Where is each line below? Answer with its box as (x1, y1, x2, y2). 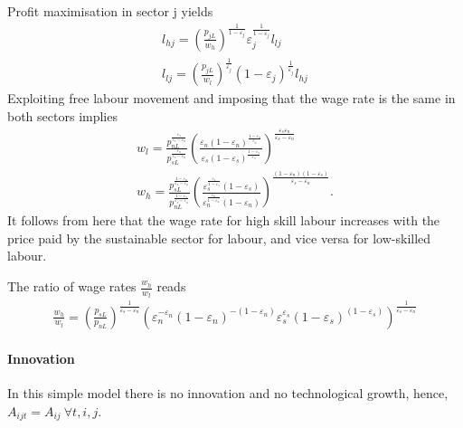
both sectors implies (7, 106, 118, 125)
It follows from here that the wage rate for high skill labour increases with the (7, 211, 440, 230)
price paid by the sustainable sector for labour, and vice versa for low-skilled (7, 228, 431, 247)
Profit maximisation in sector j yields (7, 2, 213, 20)
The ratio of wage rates (7, 277, 137, 296)
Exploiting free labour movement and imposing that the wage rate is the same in (7, 89, 456, 108)
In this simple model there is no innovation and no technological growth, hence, (7, 384, 449, 403)
